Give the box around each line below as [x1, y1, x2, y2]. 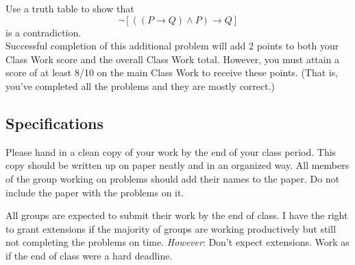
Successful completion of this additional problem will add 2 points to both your [5, 38, 339, 53]
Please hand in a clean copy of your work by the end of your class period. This [5, 144, 336, 159]
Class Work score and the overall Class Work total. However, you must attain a [5, 51, 340, 66]
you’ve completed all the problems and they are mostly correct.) [5, 78, 276, 93]
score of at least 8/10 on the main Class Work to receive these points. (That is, [5, 65, 339, 80]
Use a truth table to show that [5, 1, 134, 15]
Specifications [5, 112, 104, 133]
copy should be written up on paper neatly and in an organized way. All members [5, 158, 350, 172]
